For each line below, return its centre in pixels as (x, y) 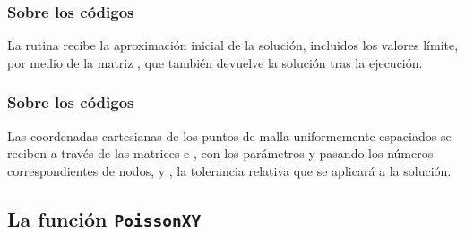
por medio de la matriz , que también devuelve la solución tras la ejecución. (215, 62)
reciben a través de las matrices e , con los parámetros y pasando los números (220, 153)
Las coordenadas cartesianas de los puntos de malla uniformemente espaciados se (229, 135)
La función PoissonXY (104, 218)
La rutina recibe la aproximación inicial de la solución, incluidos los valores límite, (233, 45)
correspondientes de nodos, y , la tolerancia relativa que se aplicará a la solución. (229, 170)
